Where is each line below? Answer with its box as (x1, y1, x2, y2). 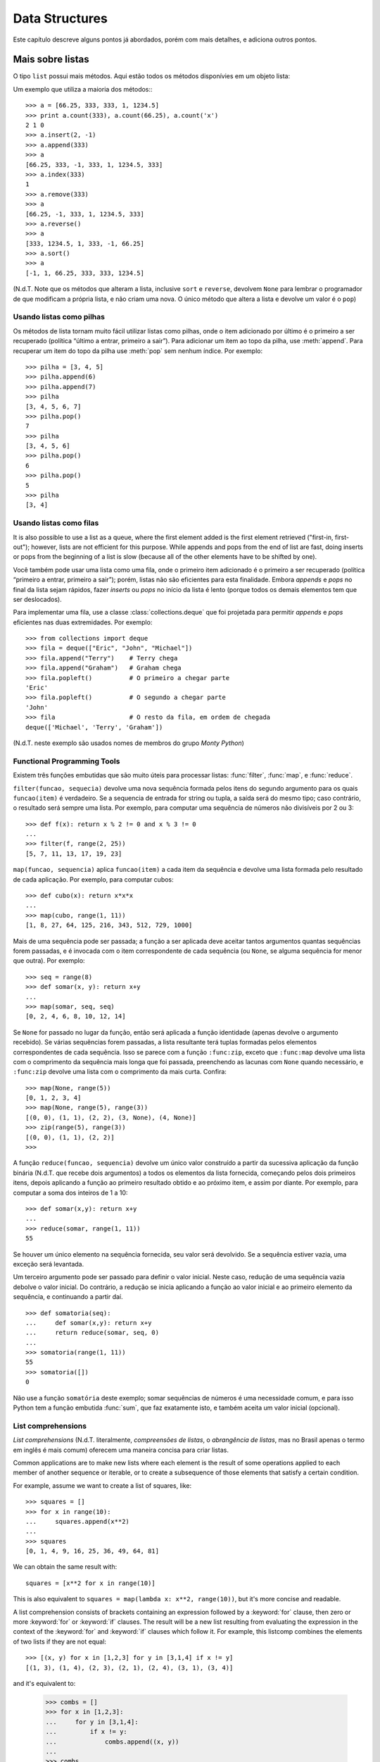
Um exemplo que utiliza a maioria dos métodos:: (13, 85, 153, 93)
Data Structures (13, 11, 108, 26)
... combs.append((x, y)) (45, 1737, 179, 1746)
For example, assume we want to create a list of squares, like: (13, 1481, 192, 1490)
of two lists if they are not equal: (13, 1637, 107, 1646)
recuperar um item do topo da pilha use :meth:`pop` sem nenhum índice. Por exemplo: (13, 346, 263, 355)
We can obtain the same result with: (13, 1563, 118, 1571)
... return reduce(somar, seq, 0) (25, 1329, 160, 1337)
